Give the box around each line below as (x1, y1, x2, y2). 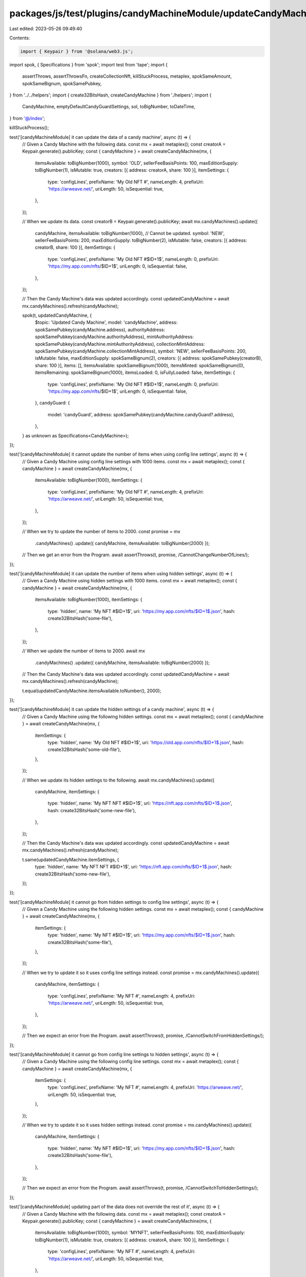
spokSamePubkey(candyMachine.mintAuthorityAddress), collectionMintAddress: (35, 341, 205, 347)
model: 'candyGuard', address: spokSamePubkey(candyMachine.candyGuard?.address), (47, 411, 235, 417)
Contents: (9, 35, 30, 41)
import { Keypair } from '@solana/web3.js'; (20, 49, 134, 54)
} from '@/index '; (9, 115, 45, 121)
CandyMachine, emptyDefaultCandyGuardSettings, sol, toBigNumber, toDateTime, (22, 104, 196, 110)
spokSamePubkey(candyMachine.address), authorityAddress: (35, 326, 165, 333)
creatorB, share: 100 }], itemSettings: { (35, 244, 116, 250)
